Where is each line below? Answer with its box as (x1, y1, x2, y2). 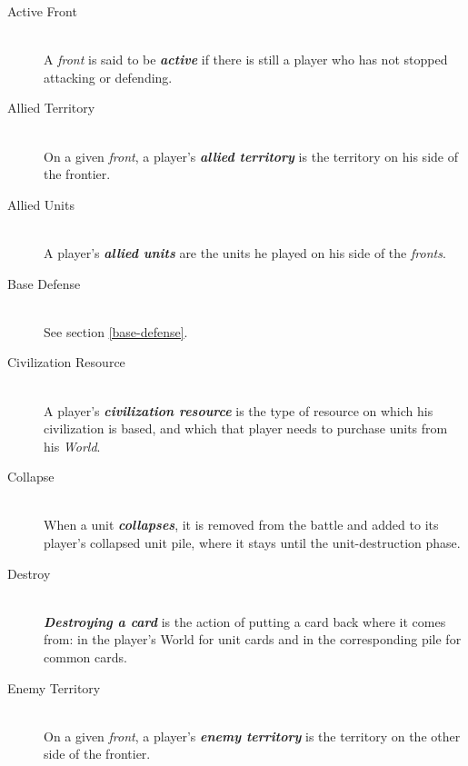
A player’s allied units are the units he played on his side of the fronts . (44, 243, 446, 262)
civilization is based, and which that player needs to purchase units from (44, 419, 448, 438)
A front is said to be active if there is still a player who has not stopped (44, 50, 448, 69)
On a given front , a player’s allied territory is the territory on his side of (44, 146, 458, 165)
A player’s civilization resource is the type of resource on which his (44, 401, 433, 420)
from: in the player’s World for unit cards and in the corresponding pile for (44, 630, 462, 649)
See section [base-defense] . (44, 322, 188, 341)
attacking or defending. (44, 67, 173, 86)
